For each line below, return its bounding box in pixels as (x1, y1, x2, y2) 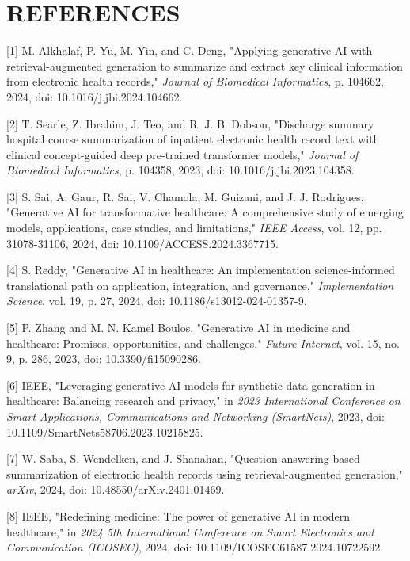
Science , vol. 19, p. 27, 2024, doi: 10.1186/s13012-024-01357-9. (6, 292, 307, 309)
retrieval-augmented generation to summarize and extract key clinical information (6, 57, 403, 74)
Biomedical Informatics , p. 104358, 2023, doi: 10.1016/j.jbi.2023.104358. (6, 162, 355, 178)
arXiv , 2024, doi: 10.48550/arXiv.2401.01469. (6, 481, 225, 498)
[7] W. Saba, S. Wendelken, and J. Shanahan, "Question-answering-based (6, 450, 360, 467)
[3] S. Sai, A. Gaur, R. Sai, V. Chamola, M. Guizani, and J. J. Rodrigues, (6, 188, 364, 204)
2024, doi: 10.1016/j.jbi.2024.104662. (6, 88, 183, 105)
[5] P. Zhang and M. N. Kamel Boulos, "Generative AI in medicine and (6, 319, 351, 336)
